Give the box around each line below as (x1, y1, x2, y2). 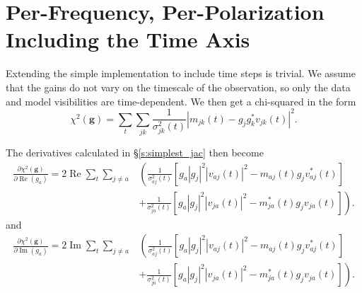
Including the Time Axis (6, 25, 250, 54)
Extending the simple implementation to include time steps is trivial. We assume (6, 66, 356, 81)
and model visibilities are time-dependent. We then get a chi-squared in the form (6, 93, 356, 108)
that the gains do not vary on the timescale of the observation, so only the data (6, 79, 351, 94)
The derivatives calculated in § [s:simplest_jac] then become (6, 144, 264, 159)
